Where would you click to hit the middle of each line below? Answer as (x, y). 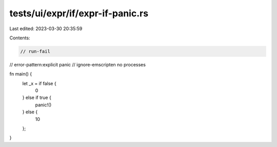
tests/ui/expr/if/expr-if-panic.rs (79, 13)
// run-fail (35, 51)
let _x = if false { (39, 83)
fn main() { (21, 74)
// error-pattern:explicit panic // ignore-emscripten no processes (78, 64)
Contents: (20, 38)
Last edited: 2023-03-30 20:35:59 (46, 29)
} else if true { (37, 97)
